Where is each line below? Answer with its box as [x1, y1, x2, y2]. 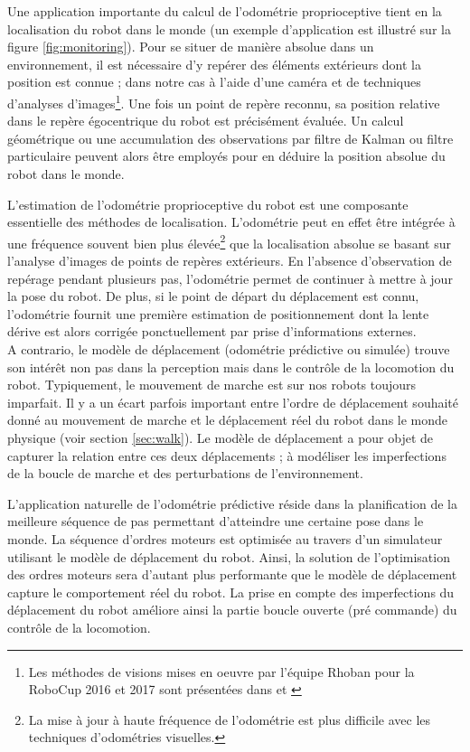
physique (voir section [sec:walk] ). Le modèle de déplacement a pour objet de [7, 428, 434, 446]
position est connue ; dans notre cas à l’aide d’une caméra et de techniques [7, 72, 421, 91]
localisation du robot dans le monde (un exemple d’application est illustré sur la [7, 19, 451, 38]
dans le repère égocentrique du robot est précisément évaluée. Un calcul [7, 111, 404, 130]
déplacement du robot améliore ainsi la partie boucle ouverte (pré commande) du [7, 600, 457, 619]
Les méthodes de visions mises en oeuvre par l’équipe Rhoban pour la [28, 662, 415, 681]
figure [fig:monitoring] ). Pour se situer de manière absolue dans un [7, 37, 374, 56]
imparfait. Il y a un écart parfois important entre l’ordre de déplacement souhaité [7, 392, 458, 411]
